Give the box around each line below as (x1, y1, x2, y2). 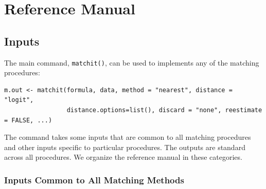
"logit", (4, 96, 34, 104)
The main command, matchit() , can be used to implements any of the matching (4, 57, 259, 68)
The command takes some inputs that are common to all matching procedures (4, 132, 251, 142)
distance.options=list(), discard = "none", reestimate (66, 107, 262, 114)
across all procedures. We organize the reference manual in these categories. (4, 152, 242, 162)
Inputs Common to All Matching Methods (4, 173, 184, 186)
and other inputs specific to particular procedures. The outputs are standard (4, 141, 245, 152)
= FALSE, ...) (4, 116, 52, 124)
